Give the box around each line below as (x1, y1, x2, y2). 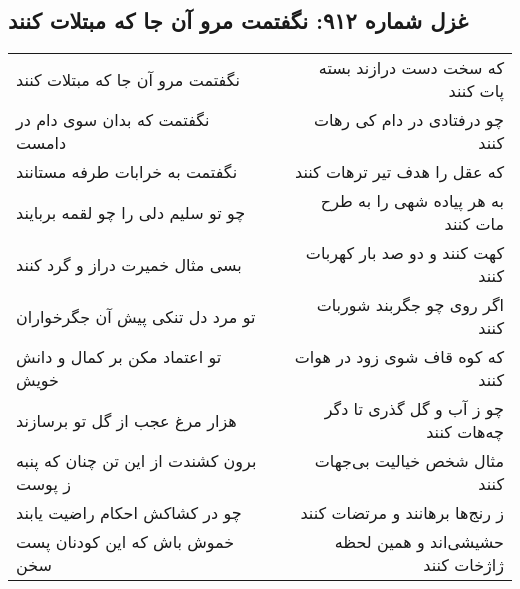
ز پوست (16, 472, 71, 496)
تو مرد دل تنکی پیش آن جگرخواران (16, 304, 256, 328)
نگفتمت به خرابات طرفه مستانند (16, 160, 238, 184)
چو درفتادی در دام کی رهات (313, 108, 504, 132)
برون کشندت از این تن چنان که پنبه (16, 449, 257, 473)
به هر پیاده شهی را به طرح (320, 189, 504, 213)
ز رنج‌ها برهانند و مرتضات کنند (300, 501, 504, 525)
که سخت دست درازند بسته (318, 56, 504, 80)
